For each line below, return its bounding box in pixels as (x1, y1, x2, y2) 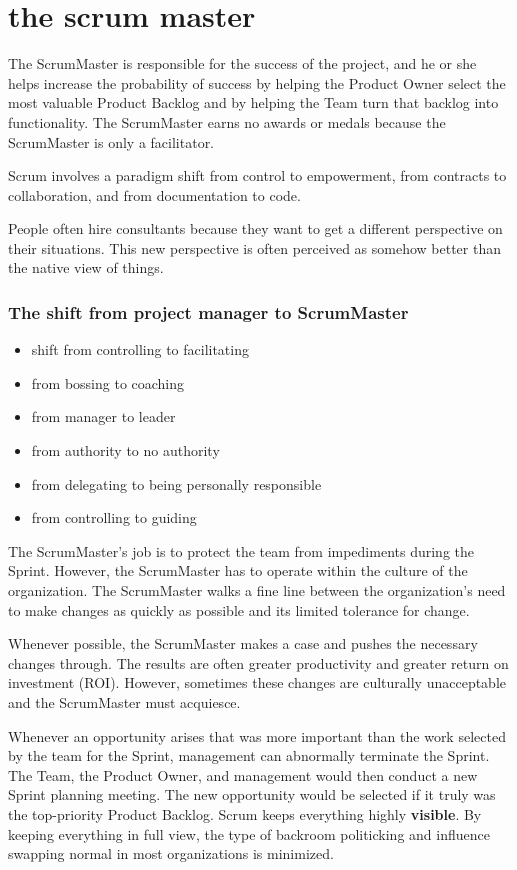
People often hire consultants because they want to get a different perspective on (8, 218, 503, 239)
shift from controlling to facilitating (31, 339, 249, 360)
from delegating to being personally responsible (31, 473, 322, 494)
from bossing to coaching (31, 372, 185, 393)
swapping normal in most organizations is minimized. (8, 843, 334, 864)
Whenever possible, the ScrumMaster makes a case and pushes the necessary (8, 633, 478, 654)
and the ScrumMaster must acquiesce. (8, 692, 241, 712)
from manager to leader (31, 406, 176, 427)
